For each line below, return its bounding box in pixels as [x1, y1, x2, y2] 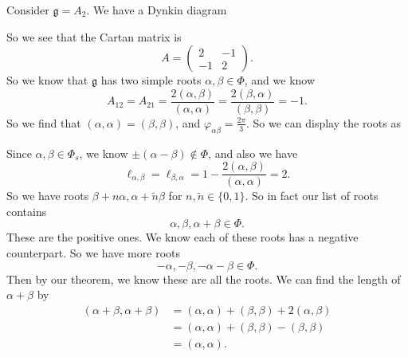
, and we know [244, 72, 316, 88]
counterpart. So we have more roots [6, 245, 180, 261]
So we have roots [6, 187, 89, 204]
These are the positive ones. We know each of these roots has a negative [6, 229, 359, 245]
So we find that [6, 114, 81, 131]
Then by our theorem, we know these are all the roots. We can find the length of [6, 270, 401, 287]
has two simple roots [100, 72, 202, 88]
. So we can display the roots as [246, 114, 401, 131]
